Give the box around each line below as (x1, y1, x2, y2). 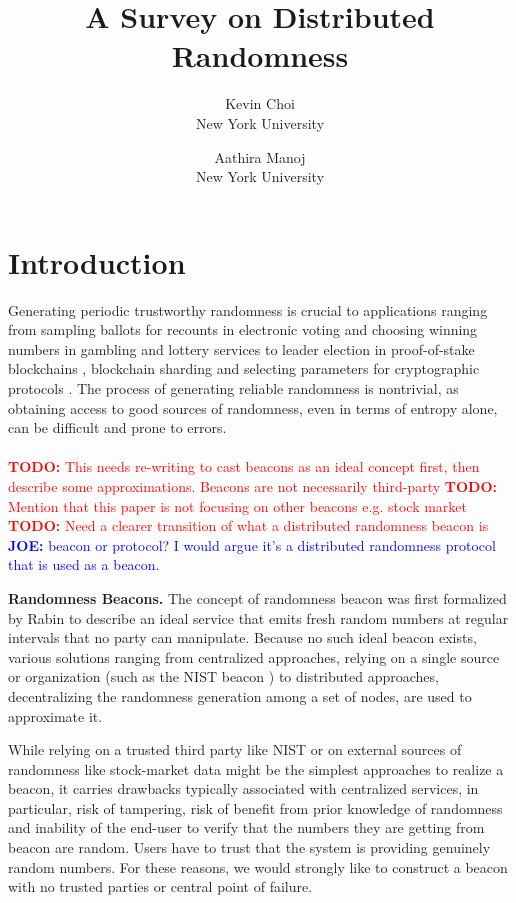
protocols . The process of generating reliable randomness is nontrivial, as (8, 378, 459, 398)
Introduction (8, 241, 186, 282)
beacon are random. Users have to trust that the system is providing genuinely (8, 837, 491, 858)
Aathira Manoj (214, 146, 306, 167)
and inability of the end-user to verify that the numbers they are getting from (8, 817, 485, 838)
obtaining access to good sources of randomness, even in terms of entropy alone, (8, 397, 498, 418)
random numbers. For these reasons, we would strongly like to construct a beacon (8, 856, 508, 877)
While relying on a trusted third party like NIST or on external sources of (8, 739, 462, 760)
